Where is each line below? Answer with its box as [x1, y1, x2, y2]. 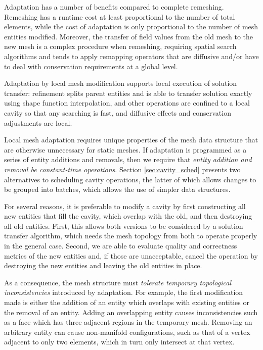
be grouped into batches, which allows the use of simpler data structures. [4, 184, 231, 194]
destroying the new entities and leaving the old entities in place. [4, 260, 202, 271]
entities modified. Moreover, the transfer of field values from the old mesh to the [4, 31, 253, 41]
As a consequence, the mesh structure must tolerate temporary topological [4, 277, 232, 287]
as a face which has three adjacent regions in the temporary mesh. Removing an [4, 317, 252, 327]
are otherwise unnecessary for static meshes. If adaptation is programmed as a [4, 144, 247, 155]
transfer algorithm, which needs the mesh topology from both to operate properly [4, 230, 257, 241]
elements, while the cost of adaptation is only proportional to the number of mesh [4, 21, 258, 32]
